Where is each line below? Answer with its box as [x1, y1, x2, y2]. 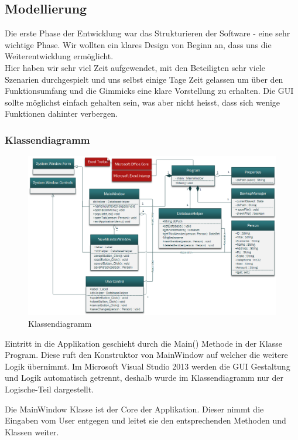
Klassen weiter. [5, 425, 59, 438]
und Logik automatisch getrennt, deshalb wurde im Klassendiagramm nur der [5, 371, 283, 384]
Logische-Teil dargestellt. [5, 383, 94, 395]
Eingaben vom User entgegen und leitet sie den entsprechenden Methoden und [5, 414, 286, 427]
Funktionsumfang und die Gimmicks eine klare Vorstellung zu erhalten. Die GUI [5, 84, 294, 97]
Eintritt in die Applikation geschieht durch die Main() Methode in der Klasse [5, 337, 282, 349]
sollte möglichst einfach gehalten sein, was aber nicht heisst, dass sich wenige [5, 96, 280, 108]
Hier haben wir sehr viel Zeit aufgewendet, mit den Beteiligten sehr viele [5, 61, 265, 73]
